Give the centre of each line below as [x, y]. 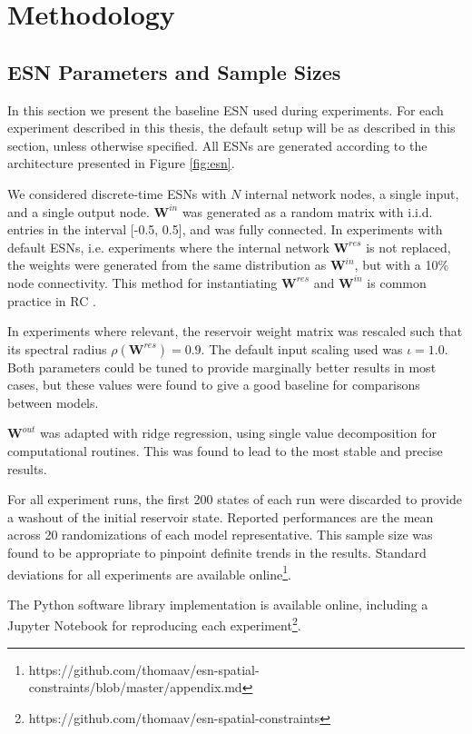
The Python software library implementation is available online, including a [218, 604]
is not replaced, [408, 247]
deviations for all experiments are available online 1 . [149, 572]
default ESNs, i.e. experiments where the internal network [168, 247]
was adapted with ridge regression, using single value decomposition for [238, 433]
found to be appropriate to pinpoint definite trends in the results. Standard [217, 553]
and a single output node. [79, 211]
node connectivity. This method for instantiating [143, 282]
